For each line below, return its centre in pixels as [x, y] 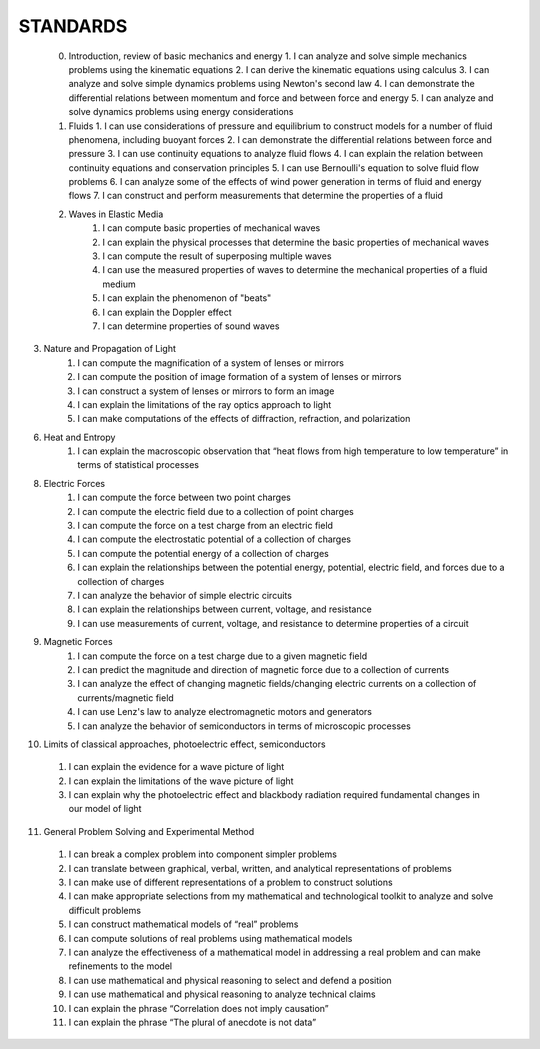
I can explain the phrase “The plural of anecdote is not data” [192, 1022]
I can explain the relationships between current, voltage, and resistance [224, 609]
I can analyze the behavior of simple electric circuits [184, 595]
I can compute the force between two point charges [184, 497]
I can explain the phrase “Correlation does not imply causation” [198, 1008]
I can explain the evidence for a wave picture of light [176, 767]
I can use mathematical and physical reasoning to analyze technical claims [222, 994]
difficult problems [105, 910]
